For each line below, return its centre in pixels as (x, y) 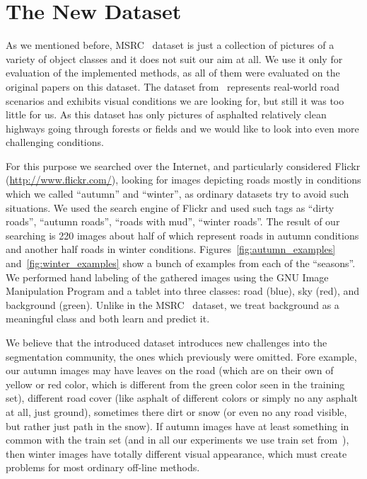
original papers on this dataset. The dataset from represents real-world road (173, 86)
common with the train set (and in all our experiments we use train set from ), (177, 440)
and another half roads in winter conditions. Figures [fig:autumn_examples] (171, 249)
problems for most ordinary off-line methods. (103, 467)
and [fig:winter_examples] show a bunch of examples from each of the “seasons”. (181, 263)
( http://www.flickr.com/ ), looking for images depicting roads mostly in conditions (183, 180)
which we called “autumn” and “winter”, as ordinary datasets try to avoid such (177, 194)
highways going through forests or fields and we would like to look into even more (182, 128)
